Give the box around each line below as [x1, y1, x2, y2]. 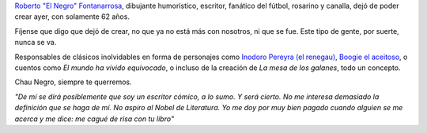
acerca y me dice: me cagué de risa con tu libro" [14, 114, 174, 124]
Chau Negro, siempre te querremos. [14, 77, 132, 87]
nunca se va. [14, 38, 57, 47]
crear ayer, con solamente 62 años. [14, 12, 130, 21]
